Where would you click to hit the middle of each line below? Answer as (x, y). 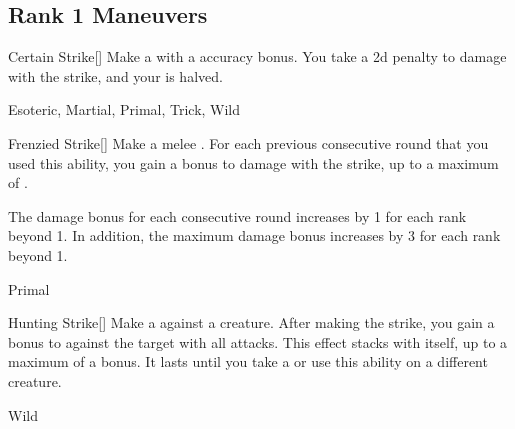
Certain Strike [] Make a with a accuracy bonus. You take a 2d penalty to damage (257, 56)
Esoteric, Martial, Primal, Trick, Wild (124, 109)
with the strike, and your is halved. (115, 75)
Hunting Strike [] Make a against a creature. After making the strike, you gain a (251, 322)
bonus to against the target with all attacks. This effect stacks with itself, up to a (258, 341)
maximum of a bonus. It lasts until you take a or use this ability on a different (248, 361)
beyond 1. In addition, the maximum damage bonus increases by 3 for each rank (254, 235)
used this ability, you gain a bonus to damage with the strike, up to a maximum (253, 162)
